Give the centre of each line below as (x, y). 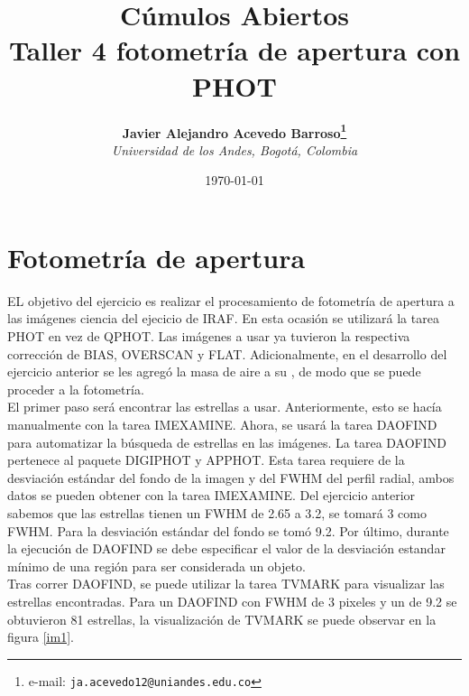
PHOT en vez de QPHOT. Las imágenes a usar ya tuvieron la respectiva (209, 336)
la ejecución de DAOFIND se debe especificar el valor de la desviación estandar (226, 548)
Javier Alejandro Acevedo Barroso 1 (234, 131)
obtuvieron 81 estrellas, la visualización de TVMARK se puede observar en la (222, 619)
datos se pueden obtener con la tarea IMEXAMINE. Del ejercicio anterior (212, 495)
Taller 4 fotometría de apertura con (234, 50)
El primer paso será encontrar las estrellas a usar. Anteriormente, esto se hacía (225, 407)
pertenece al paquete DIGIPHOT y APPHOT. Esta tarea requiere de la (206, 460)
